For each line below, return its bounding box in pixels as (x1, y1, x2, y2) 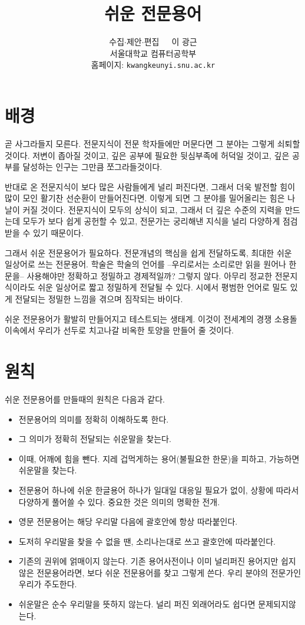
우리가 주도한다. (18, 578, 77, 590)
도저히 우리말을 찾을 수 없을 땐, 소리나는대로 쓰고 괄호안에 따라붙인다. (18, 535, 276, 547)
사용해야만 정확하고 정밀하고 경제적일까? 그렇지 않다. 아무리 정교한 (26, 269, 273, 282)
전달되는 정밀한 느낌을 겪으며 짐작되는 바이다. (15, 293, 183, 305)
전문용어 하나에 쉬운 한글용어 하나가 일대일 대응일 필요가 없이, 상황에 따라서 (18, 483, 299, 496)
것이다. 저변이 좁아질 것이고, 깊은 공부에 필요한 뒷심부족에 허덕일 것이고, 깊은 (5, 149, 290, 161)
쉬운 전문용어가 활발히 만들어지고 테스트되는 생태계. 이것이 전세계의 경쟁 (5, 312, 272, 325)
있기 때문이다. (32, 227, 84, 239)
